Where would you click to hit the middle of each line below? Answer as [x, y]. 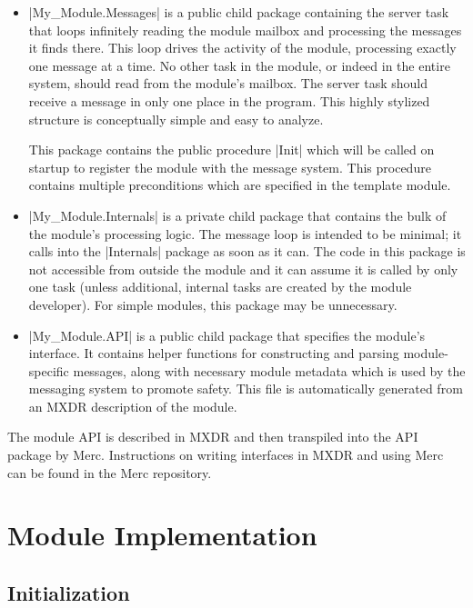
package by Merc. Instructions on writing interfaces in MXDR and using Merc [226, 455]
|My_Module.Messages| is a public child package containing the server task [239, 12]
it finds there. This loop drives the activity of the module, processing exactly [242, 48]
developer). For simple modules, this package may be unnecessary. [213, 304]
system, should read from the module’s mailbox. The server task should [228, 83]
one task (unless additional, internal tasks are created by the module [220, 287]
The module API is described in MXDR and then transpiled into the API [213, 437]
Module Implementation [162, 535]
